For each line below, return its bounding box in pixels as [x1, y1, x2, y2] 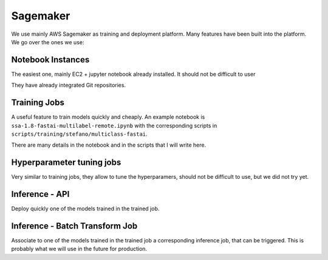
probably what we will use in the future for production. [11, 245, 148, 253]
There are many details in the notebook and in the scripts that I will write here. [11, 141, 207, 148]
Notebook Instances [11, 55, 90, 65]
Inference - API [11, 189, 70, 199]
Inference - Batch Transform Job [11, 221, 138, 231]
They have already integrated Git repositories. [11, 82, 126, 89]
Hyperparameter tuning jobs [11, 158, 121, 168]
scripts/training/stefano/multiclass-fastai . [11, 130, 148, 138]
